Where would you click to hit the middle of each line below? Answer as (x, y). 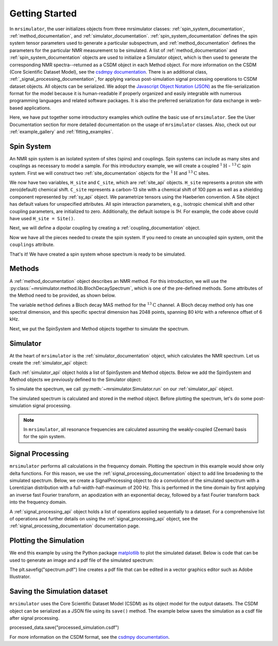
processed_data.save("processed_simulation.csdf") (64, 627)
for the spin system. (45, 437)
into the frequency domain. (38, 502)
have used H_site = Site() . (42, 219)
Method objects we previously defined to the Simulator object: (75, 379)
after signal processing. (34, 618)
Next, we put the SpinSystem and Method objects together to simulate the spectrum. (99, 329)
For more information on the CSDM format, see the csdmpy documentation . (90, 637)
